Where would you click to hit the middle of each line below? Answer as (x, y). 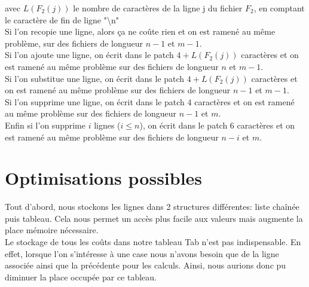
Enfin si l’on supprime (45, 125)
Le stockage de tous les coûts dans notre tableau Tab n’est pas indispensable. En (153, 242)
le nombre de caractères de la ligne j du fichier (158, 8)
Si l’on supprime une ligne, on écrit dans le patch (95, 101)
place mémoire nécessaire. (52, 230)
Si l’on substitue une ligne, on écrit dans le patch (95, 78)
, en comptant (279, 8)
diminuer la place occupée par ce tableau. (81, 277)
